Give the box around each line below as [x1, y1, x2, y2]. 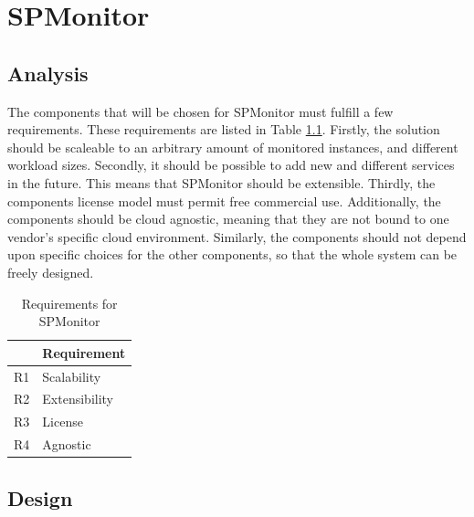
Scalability [42, 366, 101, 385]
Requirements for [21, 293, 118, 312]
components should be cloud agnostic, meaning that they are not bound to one [7, 209, 449, 228]
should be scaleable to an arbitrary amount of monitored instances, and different [7, 137, 458, 156]
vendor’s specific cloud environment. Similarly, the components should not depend [7, 227, 467, 246]
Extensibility [42, 389, 113, 408]
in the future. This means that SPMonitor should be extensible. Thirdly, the [7, 173, 436, 192]
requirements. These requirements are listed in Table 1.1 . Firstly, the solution [7, 120, 440, 139]
